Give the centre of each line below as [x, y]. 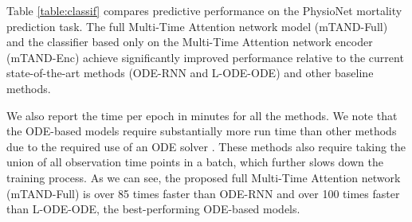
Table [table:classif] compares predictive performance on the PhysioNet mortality [204, 10]
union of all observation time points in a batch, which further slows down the [195, 162]
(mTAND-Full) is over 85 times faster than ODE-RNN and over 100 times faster [203, 193]
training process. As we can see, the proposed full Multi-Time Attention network [204, 177]
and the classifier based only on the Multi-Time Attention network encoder [190, 42]
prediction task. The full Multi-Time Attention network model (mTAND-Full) [197, 26]
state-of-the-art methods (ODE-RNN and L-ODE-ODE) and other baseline [190, 73]
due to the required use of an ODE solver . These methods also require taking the [206, 146]
